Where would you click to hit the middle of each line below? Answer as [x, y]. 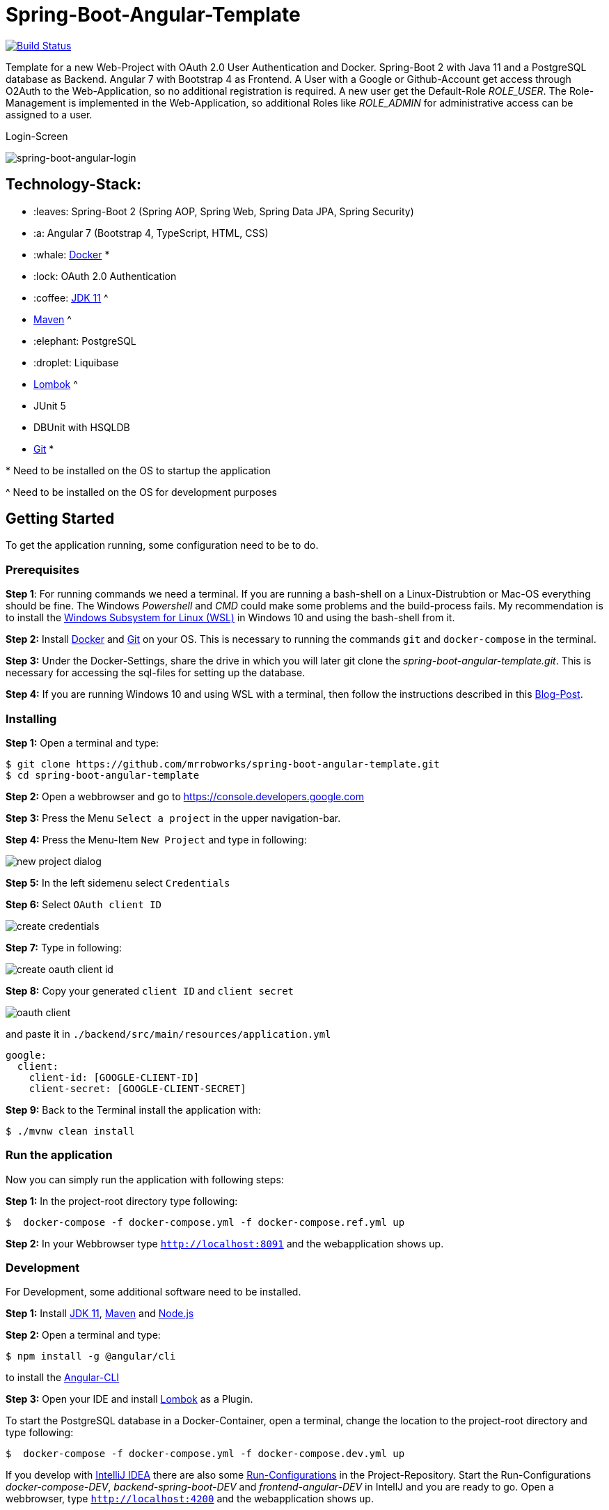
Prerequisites [42, 569]
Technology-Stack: [74, 185]
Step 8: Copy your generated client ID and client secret [150, 990]
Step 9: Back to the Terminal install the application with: [133, 1110]
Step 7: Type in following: [64, 947]
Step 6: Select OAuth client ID [84, 904]
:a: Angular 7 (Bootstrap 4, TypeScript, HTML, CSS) [151, 233]
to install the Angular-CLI [63, 1378]
